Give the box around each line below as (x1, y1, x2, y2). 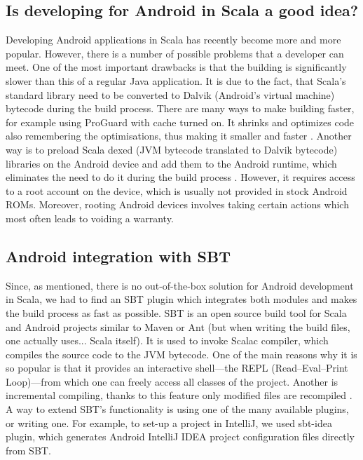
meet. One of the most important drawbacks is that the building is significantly (6, 60, 347, 74)
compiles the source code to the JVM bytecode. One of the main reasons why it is (6, 346, 357, 361)
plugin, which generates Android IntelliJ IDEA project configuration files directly (6, 429, 355, 444)
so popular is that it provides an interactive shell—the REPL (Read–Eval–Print (6, 360, 348, 375)
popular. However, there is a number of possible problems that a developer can (6, 46, 344, 60)
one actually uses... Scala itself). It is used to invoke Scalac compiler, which (6, 333, 329, 348)
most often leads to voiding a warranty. (6, 210, 174, 225)
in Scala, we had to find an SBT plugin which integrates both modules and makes (6, 292, 357, 306)
